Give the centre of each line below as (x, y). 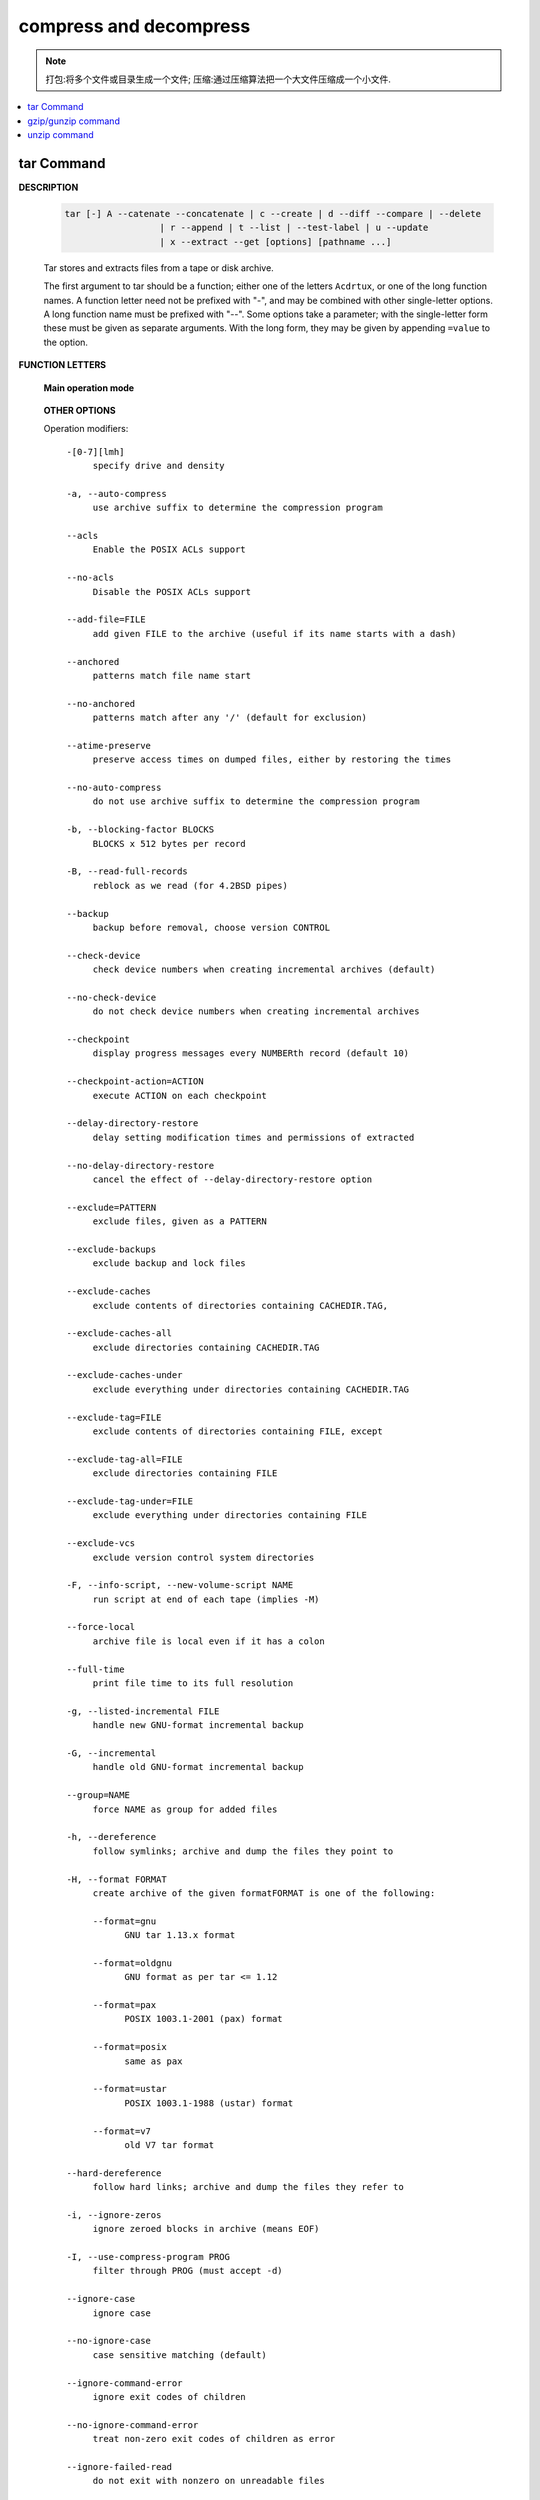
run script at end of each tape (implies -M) (206, 1599)
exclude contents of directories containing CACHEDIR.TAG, (240, 1305)
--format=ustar (129, 2089)
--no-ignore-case (109, 2341)
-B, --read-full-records (127, 871)
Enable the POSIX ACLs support (169, 549)
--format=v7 (122, 2131)
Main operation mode (89, 387)
